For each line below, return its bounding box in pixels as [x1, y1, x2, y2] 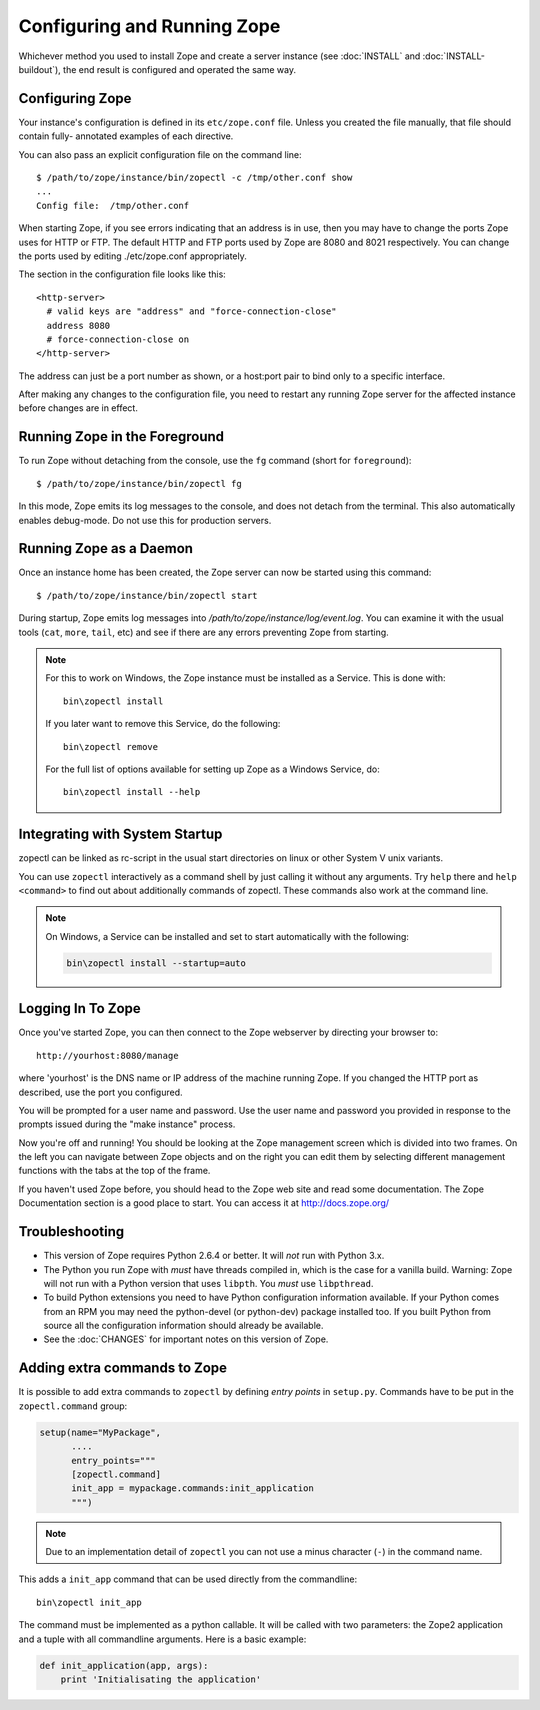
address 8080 [46, 320, 111, 331]
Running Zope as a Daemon [18, 540, 194, 557]
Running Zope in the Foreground [18, 428, 225, 445]
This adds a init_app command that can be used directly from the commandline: [18, 1573, 358, 1585]
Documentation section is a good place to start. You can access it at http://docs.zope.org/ [18, 1197, 390, 1209]
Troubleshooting [18, 1223, 125, 1240]
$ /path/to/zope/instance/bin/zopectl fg [36, 478, 242, 489]
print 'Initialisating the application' [60, 1674, 262, 1685]
